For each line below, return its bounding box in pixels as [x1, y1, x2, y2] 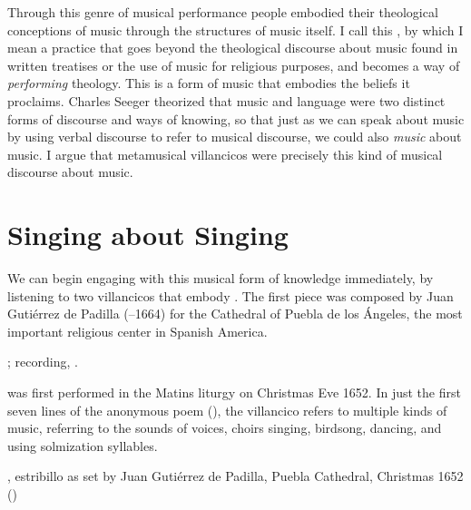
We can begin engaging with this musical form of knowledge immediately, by [7, 269, 434, 288]
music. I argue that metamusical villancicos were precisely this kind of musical [7, 144, 443, 163]
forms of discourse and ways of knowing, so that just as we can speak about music [7, 109, 465, 128]
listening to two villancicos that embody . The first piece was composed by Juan [7, 286, 454, 305]
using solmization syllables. [7, 436, 158, 455]
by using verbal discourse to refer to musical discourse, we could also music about [7, 127, 462, 146]
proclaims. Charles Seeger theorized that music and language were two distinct [7, 91, 446, 110]
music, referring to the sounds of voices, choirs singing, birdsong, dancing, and [7, 418, 442, 437]
